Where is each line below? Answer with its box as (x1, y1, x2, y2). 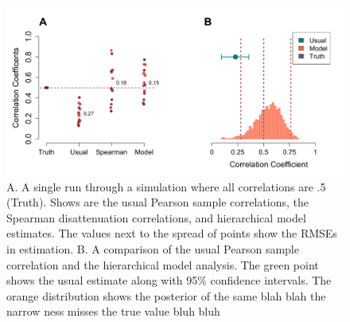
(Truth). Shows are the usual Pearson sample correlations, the (6, 194, 309, 210)
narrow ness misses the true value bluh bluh (6, 303, 220, 320)
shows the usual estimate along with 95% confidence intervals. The (6, 272, 332, 289)
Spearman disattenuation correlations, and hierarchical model (6, 209, 306, 226)
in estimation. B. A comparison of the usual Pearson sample (6, 240, 299, 257)
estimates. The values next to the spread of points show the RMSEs (6, 225, 337, 241)
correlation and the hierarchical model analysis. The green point (6, 256, 319, 273)
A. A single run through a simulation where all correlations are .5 (6, 178, 326, 194)
